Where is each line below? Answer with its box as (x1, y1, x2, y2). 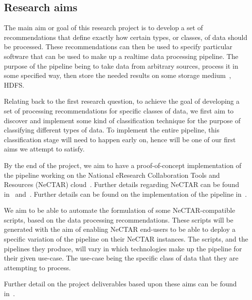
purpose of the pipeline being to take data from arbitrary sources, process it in (4, 60, 238, 71)
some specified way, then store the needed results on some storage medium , (4, 70, 231, 80)
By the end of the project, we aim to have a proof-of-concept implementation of (4, 160, 241, 170)
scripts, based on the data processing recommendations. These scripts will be (4, 214, 234, 225)
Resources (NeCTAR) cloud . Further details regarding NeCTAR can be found (4, 179, 239, 189)
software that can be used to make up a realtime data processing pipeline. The (4, 51, 238, 61)
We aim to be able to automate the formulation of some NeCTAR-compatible (4, 205, 235, 215)
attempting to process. (4, 262, 71, 272)
